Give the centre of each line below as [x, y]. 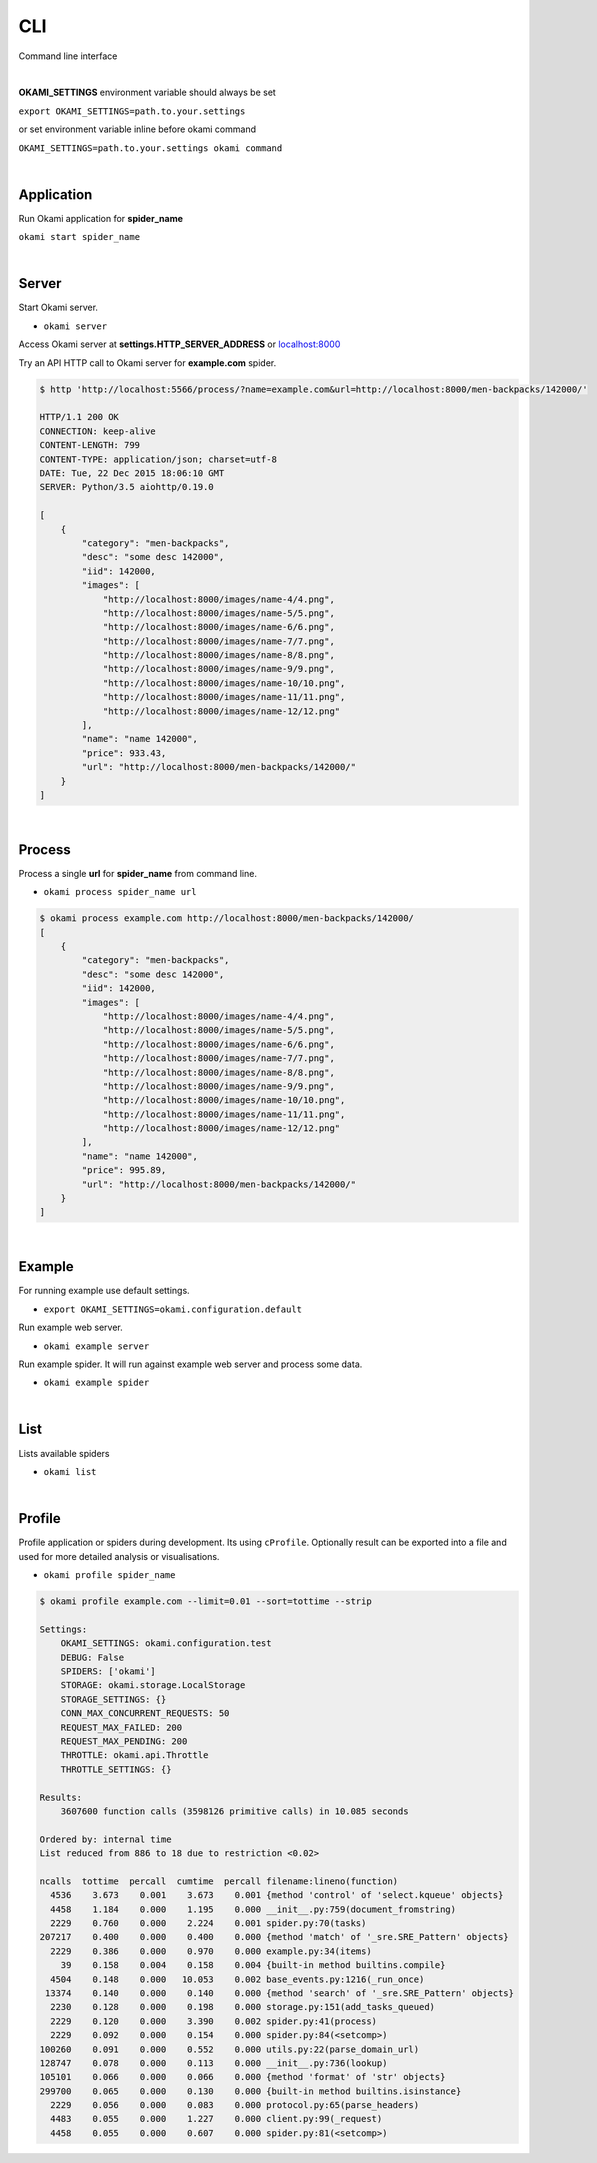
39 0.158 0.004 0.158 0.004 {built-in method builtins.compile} [253, 1965]
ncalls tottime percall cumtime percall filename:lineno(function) [219, 1881]
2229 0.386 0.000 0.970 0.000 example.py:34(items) [211, 1951]
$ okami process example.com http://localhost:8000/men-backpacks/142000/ [227, 918]
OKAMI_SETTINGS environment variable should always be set [147, 92]
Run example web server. [71, 1327]
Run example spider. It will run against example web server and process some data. [190, 1364]
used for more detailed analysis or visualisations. [119, 1556]
